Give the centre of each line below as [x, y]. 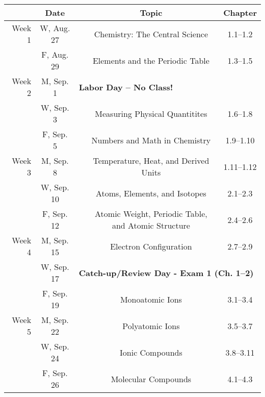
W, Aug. [55, 28]
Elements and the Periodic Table [151, 60]
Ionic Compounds [151, 352]
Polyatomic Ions [151, 326]
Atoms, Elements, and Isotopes [151, 193]
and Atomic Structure [151, 225]
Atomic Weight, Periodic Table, [151, 214]
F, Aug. [55, 54]
